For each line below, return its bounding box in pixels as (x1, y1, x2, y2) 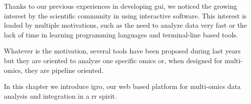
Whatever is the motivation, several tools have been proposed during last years (4, 46, 241, 56)
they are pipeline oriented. (24, 65, 104, 75)
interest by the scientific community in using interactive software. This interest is (4, 10, 247, 20)
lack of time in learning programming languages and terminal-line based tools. (4, 29, 238, 39)
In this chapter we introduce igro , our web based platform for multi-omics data (4, 81, 241, 91)
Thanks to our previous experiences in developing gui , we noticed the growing (4, 1, 237, 11)
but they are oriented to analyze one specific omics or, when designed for (4, 55, 223, 65)
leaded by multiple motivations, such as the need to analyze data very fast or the (4, 20, 247, 30)
